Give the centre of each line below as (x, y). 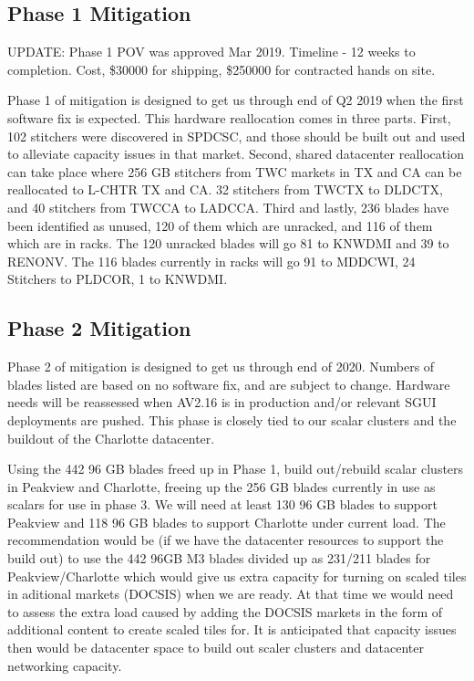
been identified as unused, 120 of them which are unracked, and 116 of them (220, 225)
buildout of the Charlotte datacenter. (111, 438)
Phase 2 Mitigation (99, 328)
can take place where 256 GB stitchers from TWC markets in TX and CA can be (235, 171)
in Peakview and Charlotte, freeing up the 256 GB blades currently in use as (222, 486)
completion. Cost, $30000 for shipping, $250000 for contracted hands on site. (222, 69)
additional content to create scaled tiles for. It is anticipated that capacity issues (232, 629)
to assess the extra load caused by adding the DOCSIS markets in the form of (225, 611)
